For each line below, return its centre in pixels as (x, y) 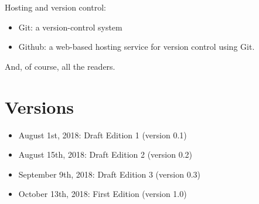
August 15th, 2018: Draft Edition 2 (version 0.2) (105, 154)
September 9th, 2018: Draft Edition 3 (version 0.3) (109, 174)
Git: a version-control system (70, 27)
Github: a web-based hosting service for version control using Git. (137, 47)
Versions (40, 106)
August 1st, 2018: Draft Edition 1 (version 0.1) (103, 135)
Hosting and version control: (55, 7)
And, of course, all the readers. (60, 66)
